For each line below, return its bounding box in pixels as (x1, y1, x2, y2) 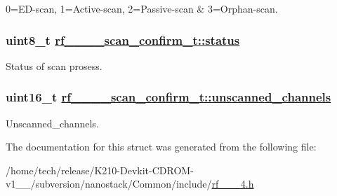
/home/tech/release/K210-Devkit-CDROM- (6, 162, 194, 177)
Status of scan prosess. (6, 58, 103, 73)
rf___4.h (211, 176, 254, 191)
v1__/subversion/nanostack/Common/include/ (6, 176, 212, 191)
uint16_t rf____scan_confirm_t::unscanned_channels (6, 88, 331, 106)
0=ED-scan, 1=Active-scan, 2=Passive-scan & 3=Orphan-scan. (6, 1, 278, 15)
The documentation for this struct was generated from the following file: (6, 139, 317, 154)
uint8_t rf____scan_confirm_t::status (6, 31, 240, 48)
